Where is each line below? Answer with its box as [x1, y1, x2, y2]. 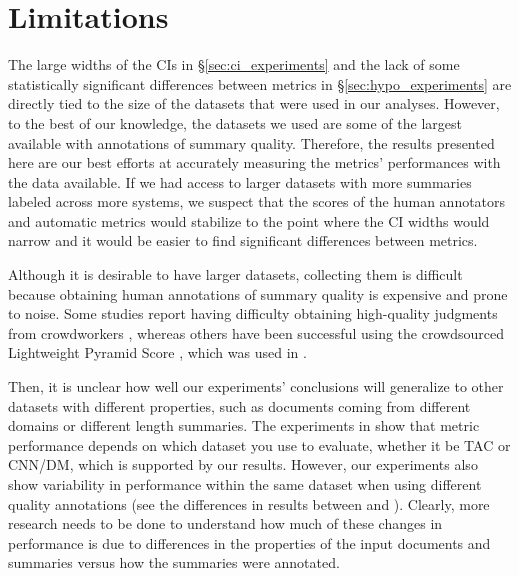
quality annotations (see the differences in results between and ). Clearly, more [8, 493, 490, 514]
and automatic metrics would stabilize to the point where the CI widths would [8, 210, 490, 231]
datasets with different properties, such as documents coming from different [8, 395, 471, 416]
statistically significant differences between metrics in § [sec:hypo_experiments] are [8, 73, 512, 94]
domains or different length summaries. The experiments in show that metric [8, 415, 480, 436]
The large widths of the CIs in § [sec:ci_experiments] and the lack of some [8, 54, 460, 75]
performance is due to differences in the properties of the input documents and [8, 532, 491, 553]
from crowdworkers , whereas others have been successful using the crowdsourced [8, 322, 504, 343]
